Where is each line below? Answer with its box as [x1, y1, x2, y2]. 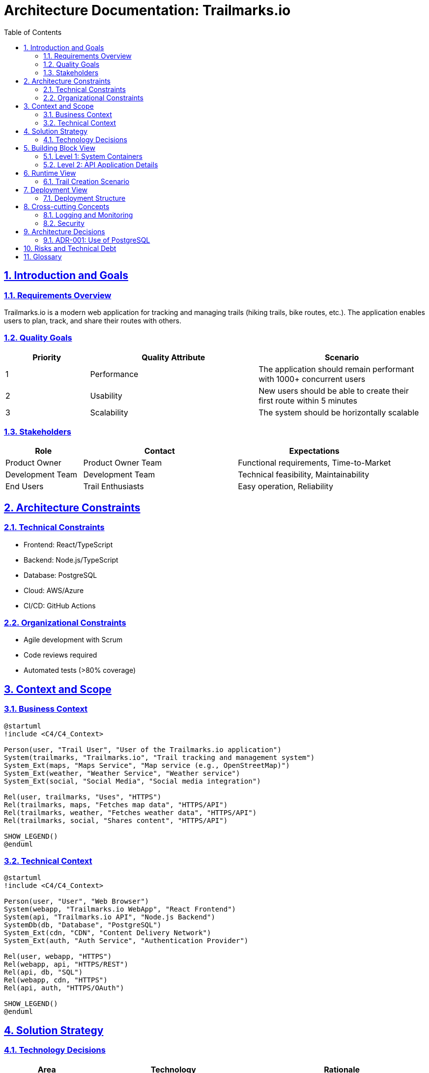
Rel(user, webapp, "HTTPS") [4, 952, 112, 961]
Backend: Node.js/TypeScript [24, 555, 118, 564]
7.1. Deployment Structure [43, 193, 126, 202]
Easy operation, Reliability [238, 481, 333, 492]
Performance [90, 369, 139, 379]
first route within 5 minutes [258, 395, 358, 406]
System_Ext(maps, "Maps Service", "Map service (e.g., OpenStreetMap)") [4, 761, 290, 769]
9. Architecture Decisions [24, 227, 105, 236]
